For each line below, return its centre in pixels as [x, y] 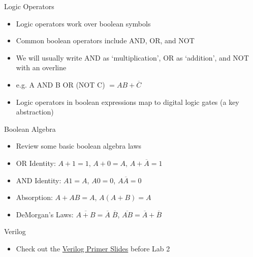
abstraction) [35, 112]
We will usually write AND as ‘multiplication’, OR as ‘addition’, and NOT [132, 57]
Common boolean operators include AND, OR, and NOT [105, 40]
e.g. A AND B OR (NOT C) [60, 84]
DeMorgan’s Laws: [45, 214]
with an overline [41, 67]
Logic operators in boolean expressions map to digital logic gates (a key [128, 102]
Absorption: [34, 197]
